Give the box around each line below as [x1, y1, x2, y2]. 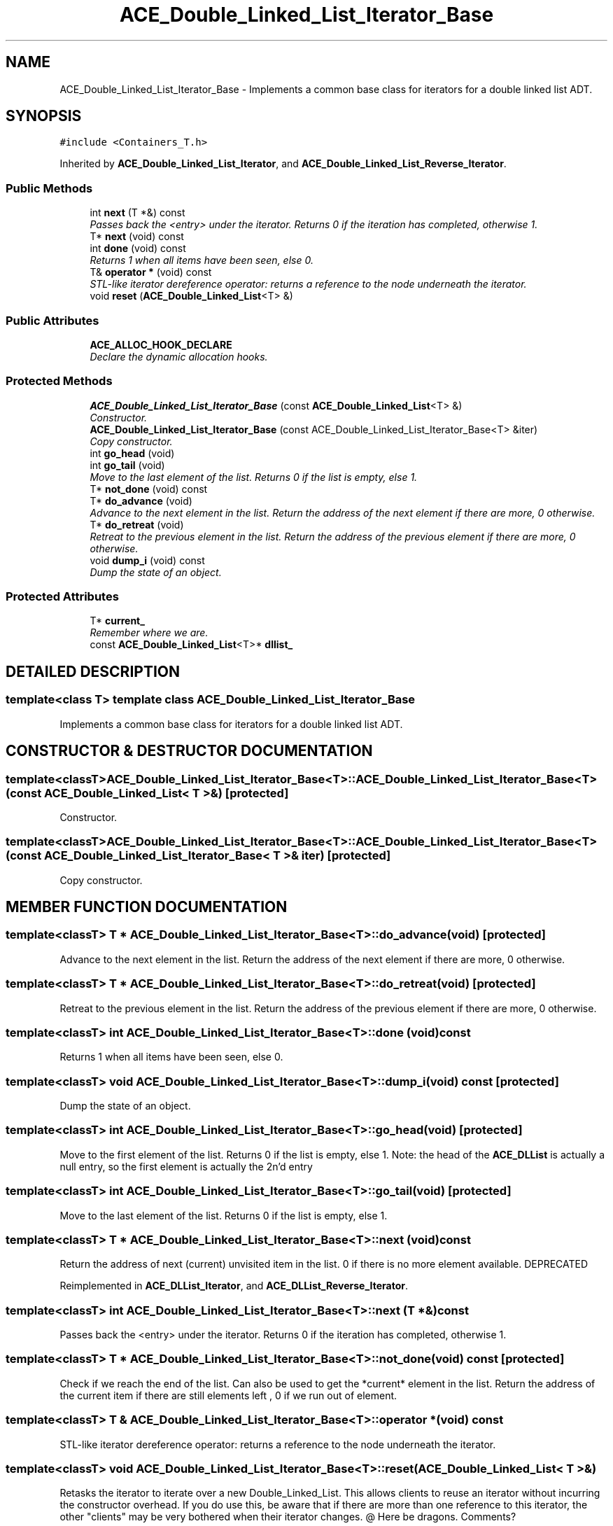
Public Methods [6, 181, 93, 195]
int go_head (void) [90, 447, 175, 459]
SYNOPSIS [6, 107, 82, 125]
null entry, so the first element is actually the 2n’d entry [59, 1160, 313, 1172]
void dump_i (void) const [90, 554, 205, 566]
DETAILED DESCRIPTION [6, 662, 181, 680]
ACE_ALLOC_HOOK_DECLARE [90, 338, 232, 351]
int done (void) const [90, 242, 186, 255]
